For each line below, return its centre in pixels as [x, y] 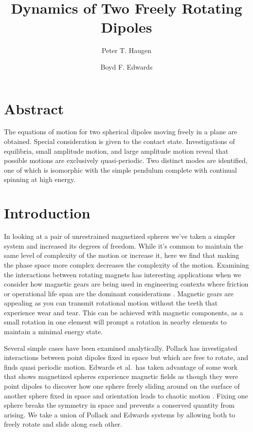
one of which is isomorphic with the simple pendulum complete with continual [120, 170]
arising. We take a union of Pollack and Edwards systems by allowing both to [120, 414]
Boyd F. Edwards [126, 66]
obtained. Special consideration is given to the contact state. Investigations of [119, 141]
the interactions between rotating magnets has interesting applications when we [123, 274]
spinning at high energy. [40, 179]
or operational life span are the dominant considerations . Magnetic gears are [119, 293]
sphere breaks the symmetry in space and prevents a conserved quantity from [119, 405]
